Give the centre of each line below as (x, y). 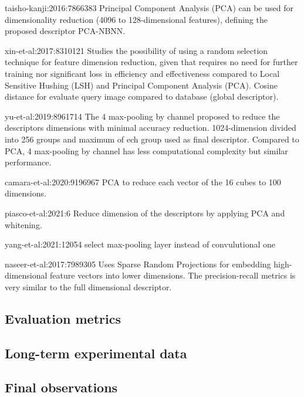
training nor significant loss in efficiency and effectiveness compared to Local (142, 73)
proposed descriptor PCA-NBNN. (65, 31)
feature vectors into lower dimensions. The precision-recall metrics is (173, 275)
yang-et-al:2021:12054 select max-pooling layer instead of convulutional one (140, 244)
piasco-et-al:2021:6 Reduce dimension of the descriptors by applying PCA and (145, 213)
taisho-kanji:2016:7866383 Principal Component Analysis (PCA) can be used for (149, 8)
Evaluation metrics (63, 318)
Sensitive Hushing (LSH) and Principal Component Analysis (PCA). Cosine (141, 85)
